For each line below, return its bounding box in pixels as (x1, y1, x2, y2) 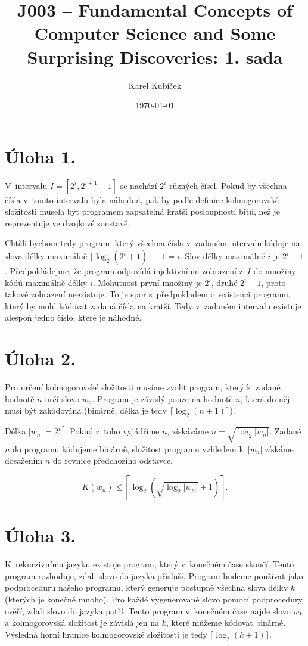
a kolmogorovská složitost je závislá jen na (5, 616, 159, 629)
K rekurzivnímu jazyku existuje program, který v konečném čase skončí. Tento (5, 558, 294, 570)
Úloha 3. (5, 523, 76, 548)
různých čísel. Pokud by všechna (169, 179, 287, 191)
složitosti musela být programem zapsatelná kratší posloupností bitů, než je (5, 205, 280, 218)
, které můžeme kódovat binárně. (166, 616, 286, 629)
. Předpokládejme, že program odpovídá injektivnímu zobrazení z (5, 265, 243, 277)
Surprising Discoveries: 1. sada (27, 44, 283, 69)
